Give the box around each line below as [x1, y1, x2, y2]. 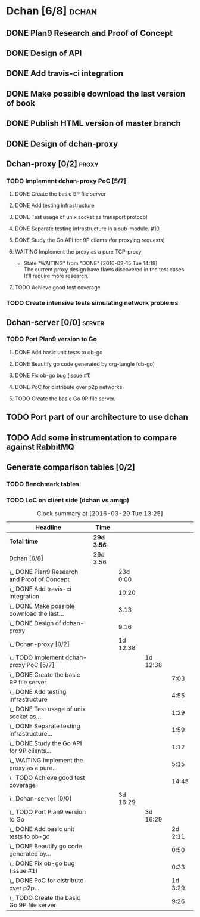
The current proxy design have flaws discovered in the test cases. [23, 266, 186, 273]
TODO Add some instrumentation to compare [6, 433, 177, 443]
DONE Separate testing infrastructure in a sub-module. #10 [14, 225, 160, 232]
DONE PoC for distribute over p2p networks [14, 383, 123, 390]
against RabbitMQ [6, 441, 74, 452]
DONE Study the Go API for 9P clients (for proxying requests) [14, 237, 165, 244]
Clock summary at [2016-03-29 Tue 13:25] [36, 510, 164, 518]
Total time [9, 537, 39, 545]
